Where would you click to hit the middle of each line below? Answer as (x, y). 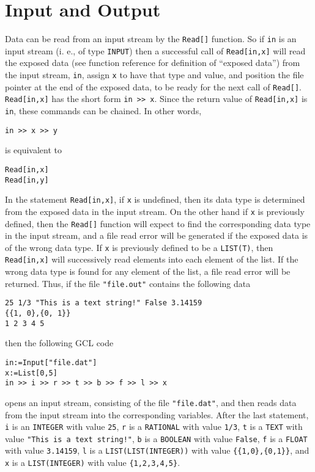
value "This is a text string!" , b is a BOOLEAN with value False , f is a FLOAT (156, 438)
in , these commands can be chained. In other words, (103, 111)
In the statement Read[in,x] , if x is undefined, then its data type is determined (155, 199)
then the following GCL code (59, 343)
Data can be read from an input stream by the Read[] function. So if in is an (151, 39)
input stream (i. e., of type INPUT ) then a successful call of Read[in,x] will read (155, 50)
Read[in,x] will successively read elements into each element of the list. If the (152, 259)
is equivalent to (34, 150)
